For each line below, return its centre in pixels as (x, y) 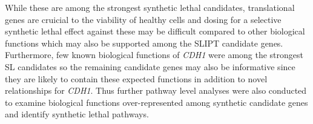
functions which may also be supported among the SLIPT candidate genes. (144, 43)
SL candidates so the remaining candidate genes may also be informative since (150, 66)
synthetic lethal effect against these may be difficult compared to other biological (155, 31)
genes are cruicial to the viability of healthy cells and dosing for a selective (143, 19)
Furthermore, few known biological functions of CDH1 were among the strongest (154, 55)
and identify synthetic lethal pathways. (77, 114)
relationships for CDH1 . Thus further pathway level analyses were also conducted (156, 90)
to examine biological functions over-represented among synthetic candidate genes (156, 102)
